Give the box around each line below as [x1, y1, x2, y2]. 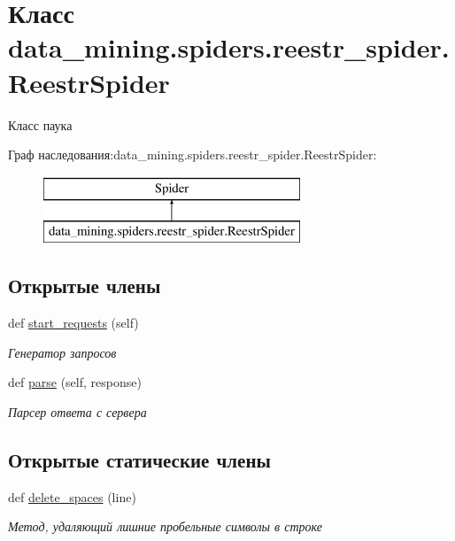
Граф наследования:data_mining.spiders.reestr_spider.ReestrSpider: [8, 145, 377, 164]
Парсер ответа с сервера [8, 402, 147, 421]
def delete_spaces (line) [8, 487, 136, 506]
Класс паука [8, 115, 73, 134]
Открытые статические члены [8, 445, 271, 473]
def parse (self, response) [8, 373, 142, 391]
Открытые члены [8, 272, 161, 299]
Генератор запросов [8, 343, 117, 361]
